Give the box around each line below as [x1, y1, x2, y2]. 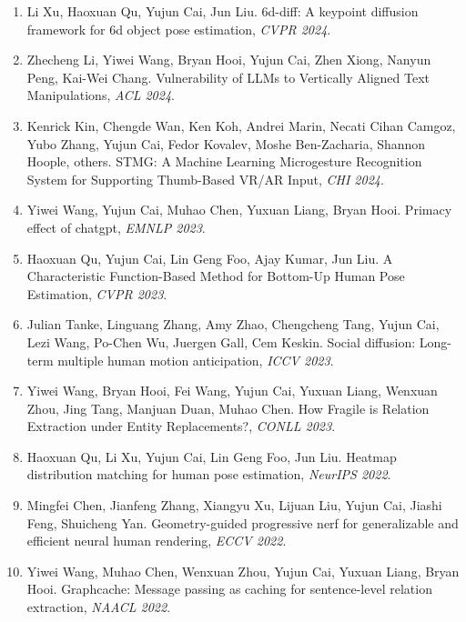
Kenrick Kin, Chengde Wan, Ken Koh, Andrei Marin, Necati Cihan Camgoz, [26, 115, 456, 135]
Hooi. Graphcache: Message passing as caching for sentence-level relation [26, 579, 432, 598]
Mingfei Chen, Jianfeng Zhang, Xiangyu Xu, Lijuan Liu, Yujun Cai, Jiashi [26, 496, 442, 515]
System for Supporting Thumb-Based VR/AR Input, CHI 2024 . [26, 169, 384, 188]
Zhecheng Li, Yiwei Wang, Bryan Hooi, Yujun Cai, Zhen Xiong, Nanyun [26, 50, 431, 69]
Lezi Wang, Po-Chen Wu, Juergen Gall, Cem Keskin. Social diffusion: [26, 332, 416, 351]
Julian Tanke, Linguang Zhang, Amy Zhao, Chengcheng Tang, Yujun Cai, [26, 315, 440, 334]
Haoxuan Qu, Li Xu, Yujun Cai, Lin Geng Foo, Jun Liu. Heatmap [26, 446, 397, 466]
